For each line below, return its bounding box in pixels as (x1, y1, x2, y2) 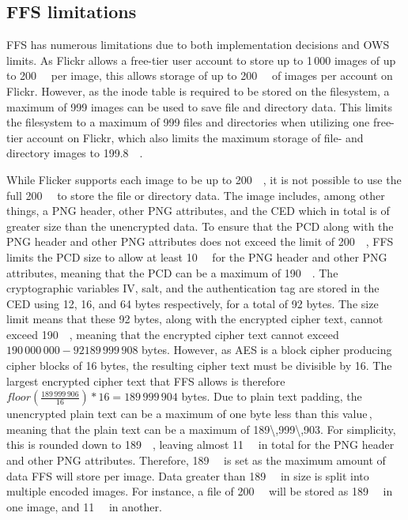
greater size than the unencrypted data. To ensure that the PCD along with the (6, 217, 394, 234)
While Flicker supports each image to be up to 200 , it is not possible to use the (6, 171, 402, 187)
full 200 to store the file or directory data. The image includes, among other (6, 187, 385, 203)
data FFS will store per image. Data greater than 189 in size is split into (6, 467, 369, 484)
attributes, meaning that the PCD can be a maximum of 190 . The (6, 264, 338, 281)
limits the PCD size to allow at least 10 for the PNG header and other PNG (6, 248, 387, 265)
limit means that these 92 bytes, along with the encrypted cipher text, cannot (6, 311, 383, 327)
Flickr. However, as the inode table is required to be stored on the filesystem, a (6, 82, 390, 99)
